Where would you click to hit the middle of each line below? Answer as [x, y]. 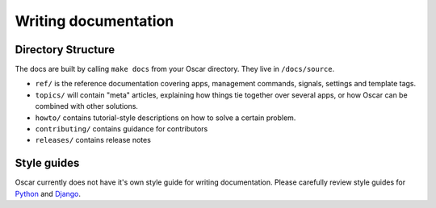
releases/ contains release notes [93, 140]
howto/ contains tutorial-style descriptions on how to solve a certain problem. [166, 118]
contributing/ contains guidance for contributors [122, 129]
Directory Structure [65, 50]
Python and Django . [48, 193]
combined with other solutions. [87, 106]
